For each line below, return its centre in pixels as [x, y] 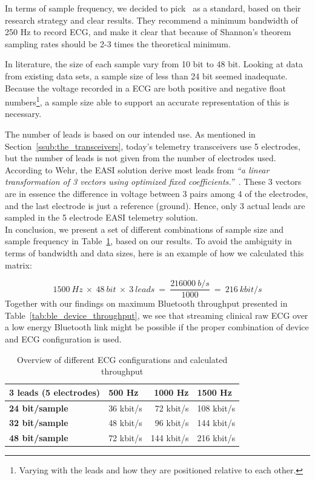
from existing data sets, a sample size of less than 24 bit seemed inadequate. [146, 75]
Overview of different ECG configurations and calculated [122, 359]
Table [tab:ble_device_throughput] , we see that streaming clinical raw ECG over [157, 315]
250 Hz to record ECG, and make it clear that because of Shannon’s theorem [148, 32]
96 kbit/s [172, 423]
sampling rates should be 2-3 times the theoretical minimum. [118, 43]
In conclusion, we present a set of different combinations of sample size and [144, 229]
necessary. [23, 114]
